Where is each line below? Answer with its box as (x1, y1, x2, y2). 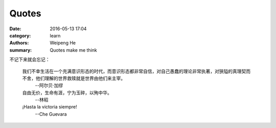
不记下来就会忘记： (9, 56, 50, 62)
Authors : (9, 40, 29, 46)
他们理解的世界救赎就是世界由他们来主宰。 (35, 75, 125, 81)
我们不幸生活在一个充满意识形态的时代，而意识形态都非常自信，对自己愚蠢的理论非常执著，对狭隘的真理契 (22, 68, 246, 74)
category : (9, 32, 31, 38)
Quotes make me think (50, 47, 97, 53)
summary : (9, 47, 32, 53)
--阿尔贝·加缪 (35, 82, 63, 89)
